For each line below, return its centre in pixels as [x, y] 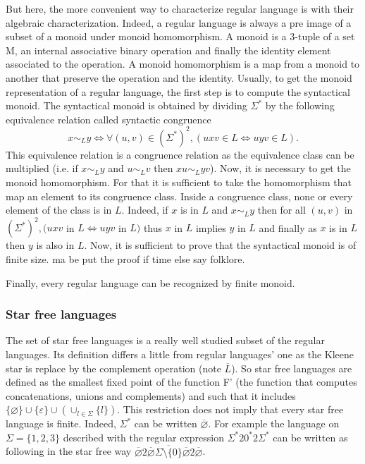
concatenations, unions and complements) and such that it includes [151, 395]
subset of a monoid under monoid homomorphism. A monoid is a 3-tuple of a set [180, 36]
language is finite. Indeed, [61, 423]
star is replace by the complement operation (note [113, 368]
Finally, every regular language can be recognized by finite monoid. [150, 282]
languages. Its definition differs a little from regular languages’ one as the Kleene [180, 354]
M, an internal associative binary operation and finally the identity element [168, 50]
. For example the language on [274, 423]
